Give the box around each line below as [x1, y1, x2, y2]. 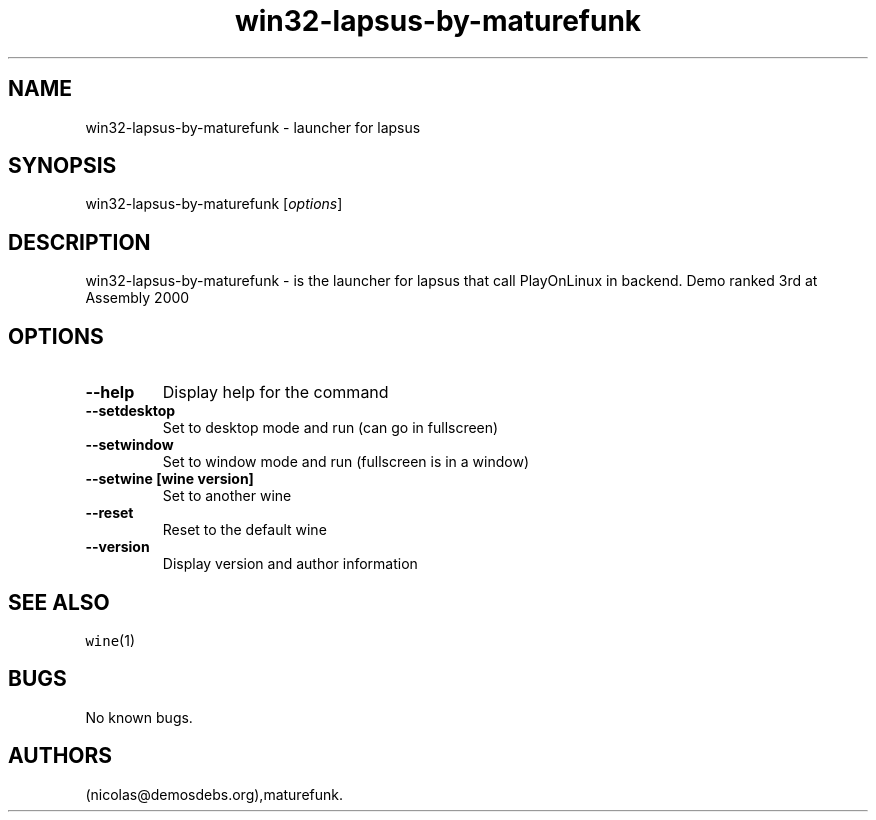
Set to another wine [162, 487, 292, 505]
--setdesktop [85, 402, 176, 420]
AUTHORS [8, 743, 113, 769]
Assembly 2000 [85, 289, 190, 307]
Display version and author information [162, 555, 418, 573]
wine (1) [85, 631, 136, 649]
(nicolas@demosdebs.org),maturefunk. [85, 785, 344, 803]
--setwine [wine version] [85, 470, 254, 488]
